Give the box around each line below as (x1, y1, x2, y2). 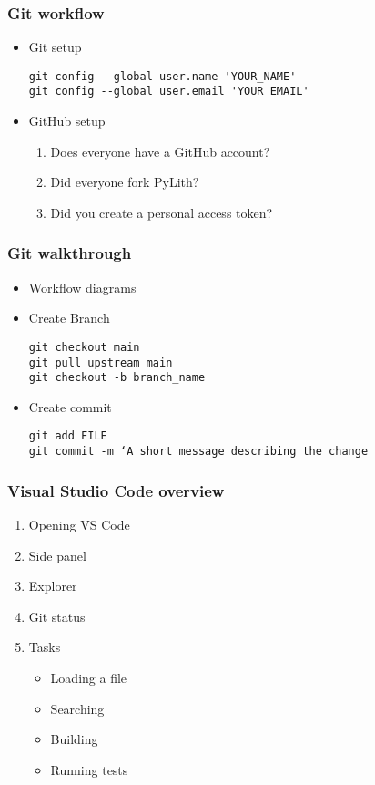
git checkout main (28, 340, 140, 354)
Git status (28, 606, 86, 625)
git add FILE (28, 429, 107, 443)
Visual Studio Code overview (7, 479, 225, 501)
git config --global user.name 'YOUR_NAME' (28, 69, 297, 83)
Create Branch (28, 308, 110, 327)
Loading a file (50, 667, 127, 687)
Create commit (28, 397, 112, 416)
